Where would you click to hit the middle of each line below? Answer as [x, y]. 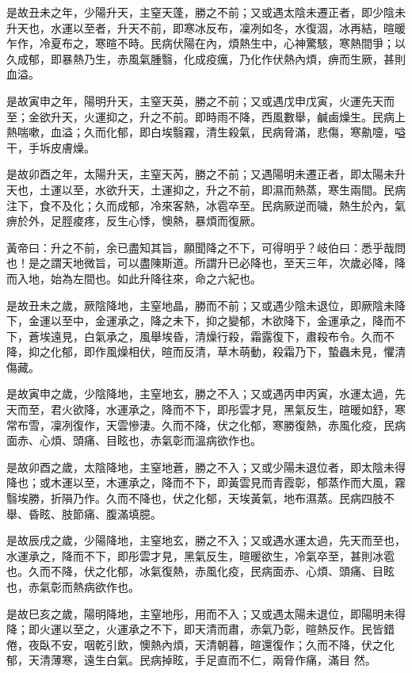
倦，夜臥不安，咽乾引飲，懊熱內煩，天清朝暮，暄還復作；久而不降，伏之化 [200, 644]
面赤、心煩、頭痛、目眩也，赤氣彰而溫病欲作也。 [134, 440]
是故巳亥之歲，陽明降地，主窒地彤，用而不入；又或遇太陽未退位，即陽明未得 [206, 613]
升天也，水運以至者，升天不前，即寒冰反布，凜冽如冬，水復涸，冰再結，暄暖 [206, 27]
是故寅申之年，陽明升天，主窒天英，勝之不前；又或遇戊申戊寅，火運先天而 [200, 100]
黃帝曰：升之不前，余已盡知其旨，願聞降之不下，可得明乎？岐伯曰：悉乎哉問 [206, 247]
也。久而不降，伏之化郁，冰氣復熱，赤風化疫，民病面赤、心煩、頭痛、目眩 [200, 571]
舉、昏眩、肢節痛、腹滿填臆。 [84, 513]
